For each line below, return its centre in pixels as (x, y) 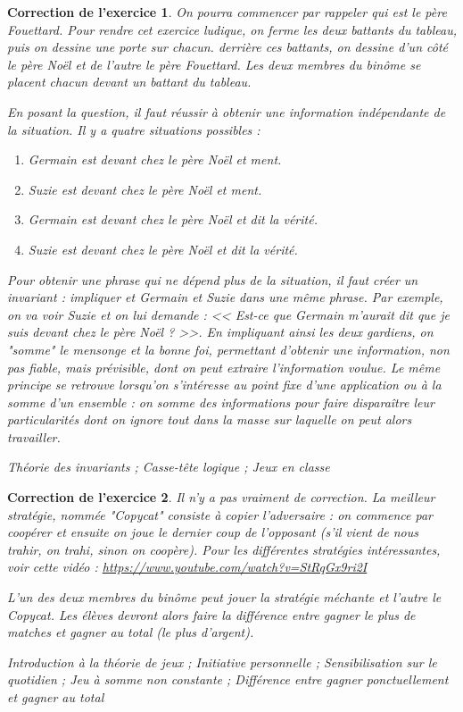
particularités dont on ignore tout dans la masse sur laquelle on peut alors (210, 419)
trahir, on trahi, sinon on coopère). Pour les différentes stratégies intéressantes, (224, 549)
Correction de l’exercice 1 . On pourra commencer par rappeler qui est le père (227, 12)
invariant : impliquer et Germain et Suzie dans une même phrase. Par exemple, (225, 297)
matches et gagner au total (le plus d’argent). (131, 632)
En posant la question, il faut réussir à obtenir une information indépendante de (227, 111)
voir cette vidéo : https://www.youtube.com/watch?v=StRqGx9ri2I (187, 567)
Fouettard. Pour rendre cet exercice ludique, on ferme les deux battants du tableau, (232, 29)
